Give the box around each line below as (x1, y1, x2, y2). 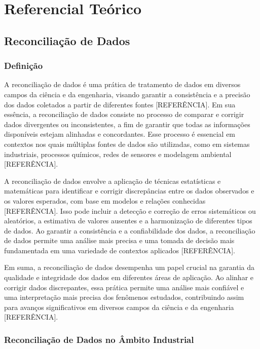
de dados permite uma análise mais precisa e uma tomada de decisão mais (4, 235, 235, 246)
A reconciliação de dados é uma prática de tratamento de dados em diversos (4, 79, 241, 90)
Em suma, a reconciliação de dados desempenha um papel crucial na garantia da (4, 262, 255, 273)
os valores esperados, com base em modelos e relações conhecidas (4, 195, 206, 206)
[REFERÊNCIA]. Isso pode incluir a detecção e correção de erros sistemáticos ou (4, 205, 256, 216)
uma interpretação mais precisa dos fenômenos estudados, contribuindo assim (4, 292, 244, 302)
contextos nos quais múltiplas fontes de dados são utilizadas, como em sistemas (4, 138, 250, 149)
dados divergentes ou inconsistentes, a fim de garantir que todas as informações (4, 119, 250, 129)
